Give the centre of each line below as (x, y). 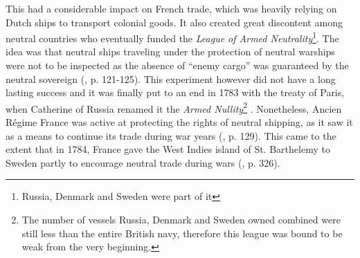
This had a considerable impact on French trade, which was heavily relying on (171, 8)
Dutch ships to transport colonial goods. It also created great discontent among (174, 22)
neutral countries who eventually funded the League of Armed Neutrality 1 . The (172, 37)
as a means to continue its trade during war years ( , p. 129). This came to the (171, 135)
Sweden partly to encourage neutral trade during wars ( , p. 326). (143, 162)
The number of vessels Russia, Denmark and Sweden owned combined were (181, 220)
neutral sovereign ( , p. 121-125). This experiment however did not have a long (171, 79)
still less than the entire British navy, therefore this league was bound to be (182, 233)
